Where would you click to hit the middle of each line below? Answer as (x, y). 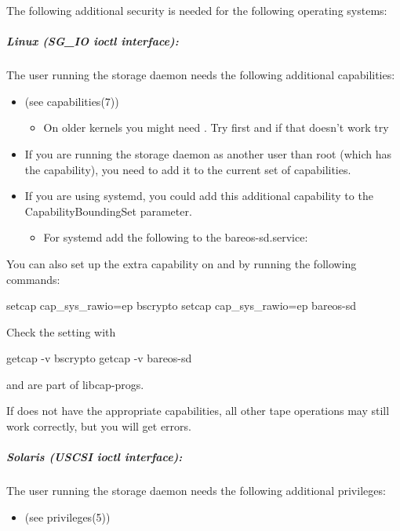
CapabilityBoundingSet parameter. (108, 211)
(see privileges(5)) (67, 516)
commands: (33, 279)
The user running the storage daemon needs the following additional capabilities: (201, 75)
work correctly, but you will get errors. (99, 426)
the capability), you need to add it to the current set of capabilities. (188, 169)
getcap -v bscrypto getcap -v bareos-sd (99, 358)
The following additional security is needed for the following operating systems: (197, 10)
